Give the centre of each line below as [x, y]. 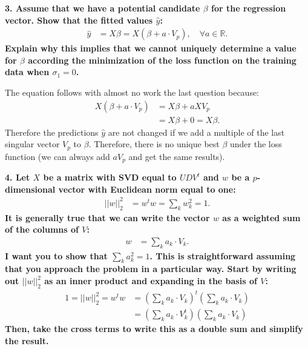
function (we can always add [57, 156]
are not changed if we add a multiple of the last [196, 132]
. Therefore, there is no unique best [154, 144]
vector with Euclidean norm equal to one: [147, 189]
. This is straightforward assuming [223, 255]
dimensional [30, 189]
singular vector [32, 144]
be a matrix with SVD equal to [110, 177]
